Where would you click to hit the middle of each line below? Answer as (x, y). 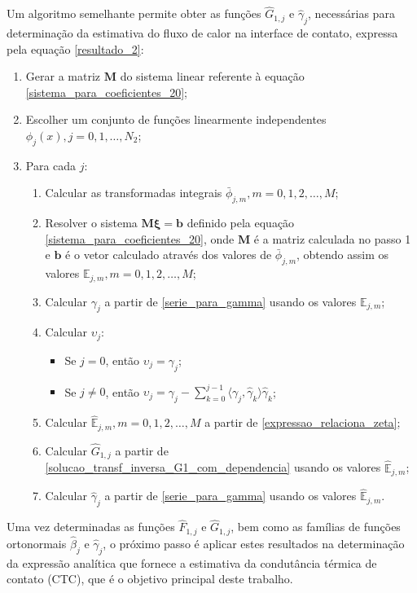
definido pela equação (241, 223)
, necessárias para (351, 13)
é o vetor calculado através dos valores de (169, 255)
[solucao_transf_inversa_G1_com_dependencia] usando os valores (213, 467)
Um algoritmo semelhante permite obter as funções (134, 13)
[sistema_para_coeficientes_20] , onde (140, 238)
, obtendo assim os (343, 255)
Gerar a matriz (63, 76)
